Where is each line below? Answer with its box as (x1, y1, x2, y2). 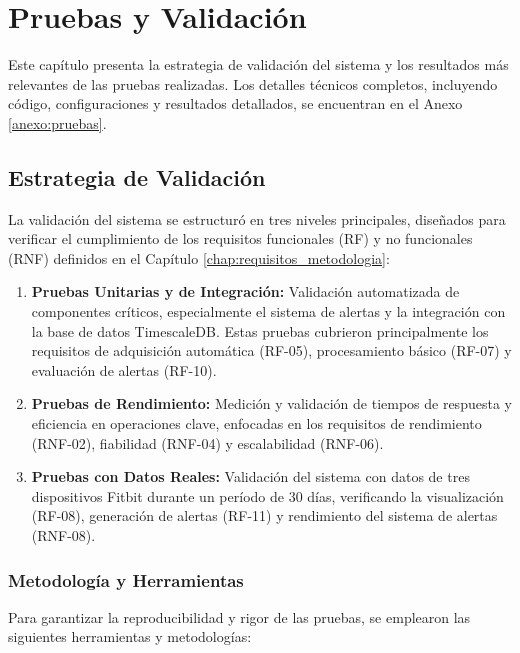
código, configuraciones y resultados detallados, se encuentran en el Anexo (8, 93, 463, 114)
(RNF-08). (31, 525, 96, 546)
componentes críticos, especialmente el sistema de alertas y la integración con (31, 301, 506, 322)
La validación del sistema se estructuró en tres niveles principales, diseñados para (8, 208, 506, 229)
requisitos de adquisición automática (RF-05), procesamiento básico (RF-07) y (31, 340, 512, 361)
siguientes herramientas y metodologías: (8, 626, 252, 647)
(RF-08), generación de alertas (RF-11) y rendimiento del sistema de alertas (31, 505, 498, 526)
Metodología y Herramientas (8, 567, 244, 592)
